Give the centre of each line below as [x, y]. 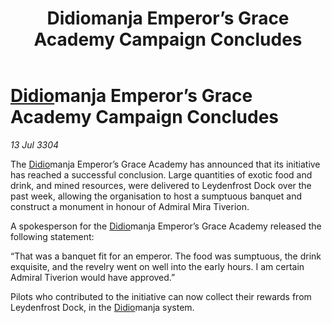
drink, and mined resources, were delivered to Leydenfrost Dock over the [161, 185]
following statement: [52, 236]
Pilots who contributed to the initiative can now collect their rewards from [161, 296]
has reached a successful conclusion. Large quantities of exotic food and [161, 174]
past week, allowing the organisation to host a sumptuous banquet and [156, 196]
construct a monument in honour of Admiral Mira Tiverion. [130, 206]
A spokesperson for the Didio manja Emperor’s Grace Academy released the [166, 226]
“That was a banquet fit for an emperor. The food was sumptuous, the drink [166, 256]
